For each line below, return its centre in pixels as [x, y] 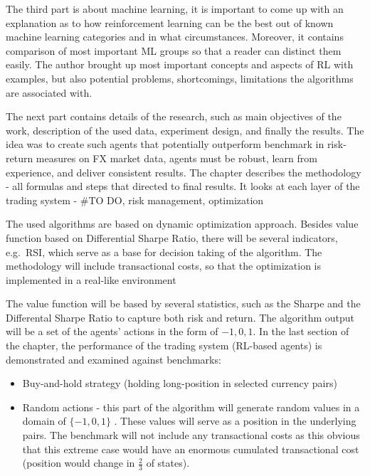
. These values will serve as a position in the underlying [235, 421]
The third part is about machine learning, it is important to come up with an [175, 9]
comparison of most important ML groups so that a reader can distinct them [174, 50]
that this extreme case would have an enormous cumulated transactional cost [191, 449]
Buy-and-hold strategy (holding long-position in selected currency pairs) [180, 383]
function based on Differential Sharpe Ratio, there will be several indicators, [172, 237]
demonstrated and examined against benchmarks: [113, 359]
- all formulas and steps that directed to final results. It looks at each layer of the [183, 186]
